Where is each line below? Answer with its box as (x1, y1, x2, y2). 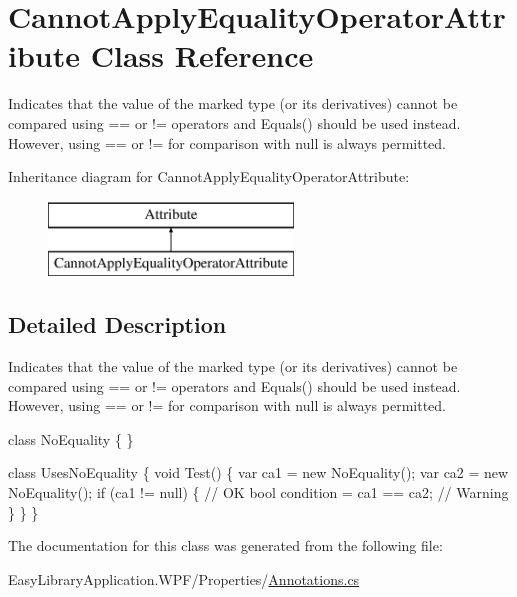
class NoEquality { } (8, 428, 134, 449)
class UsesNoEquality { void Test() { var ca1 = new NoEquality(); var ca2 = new (8, 462, 509, 483)
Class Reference (90, 35, 314, 76)
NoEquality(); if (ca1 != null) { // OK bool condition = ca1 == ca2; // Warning (8, 482, 509, 503)
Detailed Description (8, 309, 227, 340)
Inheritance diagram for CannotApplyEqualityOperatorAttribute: (8, 166, 410, 187)
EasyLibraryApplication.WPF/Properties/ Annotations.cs (8, 568, 360, 589)
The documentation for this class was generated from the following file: (8, 535, 443, 556)
